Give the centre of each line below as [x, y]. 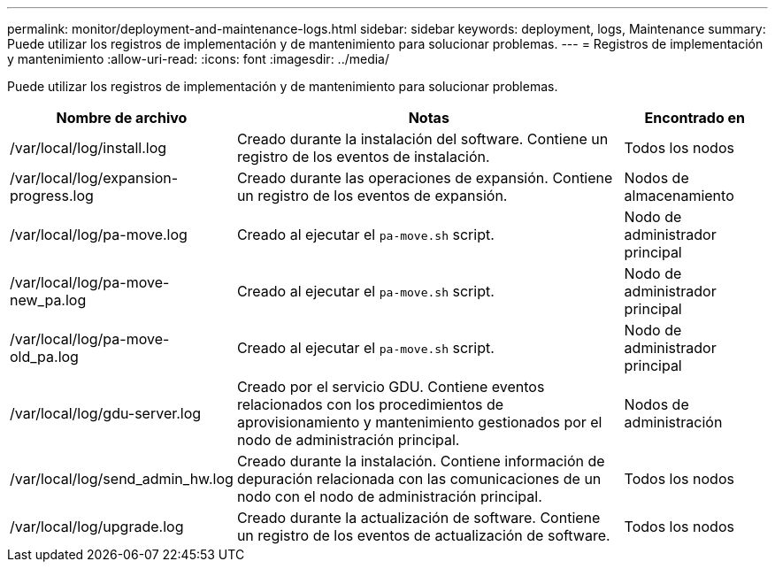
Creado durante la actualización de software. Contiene [418, 518]
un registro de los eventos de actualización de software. [423, 535]
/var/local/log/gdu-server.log [106, 413]
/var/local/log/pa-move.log [99, 235]
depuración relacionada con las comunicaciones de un [419, 479]
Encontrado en [695, 118]
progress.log [52, 196]
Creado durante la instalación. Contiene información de [421, 461]
